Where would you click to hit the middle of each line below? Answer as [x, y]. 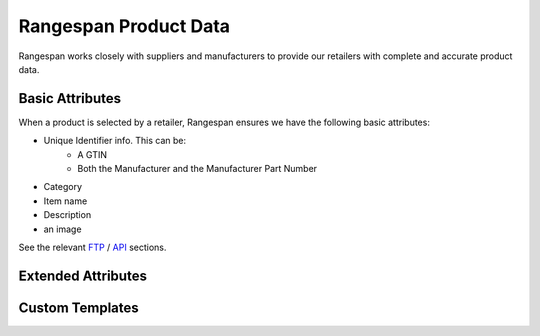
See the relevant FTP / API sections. [92, 247]
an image [62, 229]
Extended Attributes [82, 275]
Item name [65, 201]
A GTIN [92, 154]
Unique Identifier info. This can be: [115, 141]
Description [67, 215]
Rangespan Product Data [124, 26]
